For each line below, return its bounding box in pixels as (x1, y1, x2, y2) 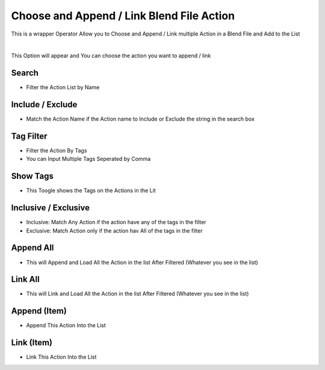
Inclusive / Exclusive (11, 202, 90, 213)
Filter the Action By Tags (26, 147, 87, 154)
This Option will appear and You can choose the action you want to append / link (11, 52, 211, 60)
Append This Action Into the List (26, 322, 107, 329)
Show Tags (11, 171, 54, 181)
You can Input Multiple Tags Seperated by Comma (26, 155, 151, 163)
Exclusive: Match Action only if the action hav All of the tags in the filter (26, 227, 203, 234)
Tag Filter (11, 131, 48, 141)
